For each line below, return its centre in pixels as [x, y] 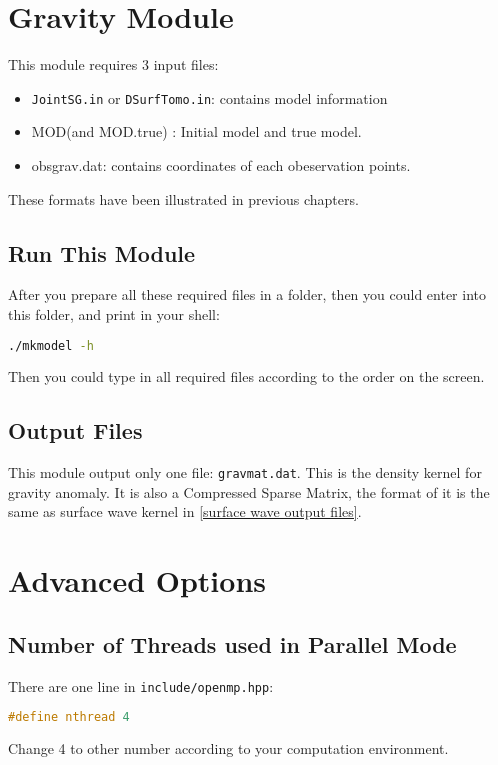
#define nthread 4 [69, 717]
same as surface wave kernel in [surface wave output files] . [185, 511]
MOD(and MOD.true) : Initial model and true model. [196, 131]
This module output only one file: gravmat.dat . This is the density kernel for [245, 472]
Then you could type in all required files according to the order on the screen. [246, 376]
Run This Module [102, 252]
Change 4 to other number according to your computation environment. [228, 748]
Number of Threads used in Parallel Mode [232, 643]
